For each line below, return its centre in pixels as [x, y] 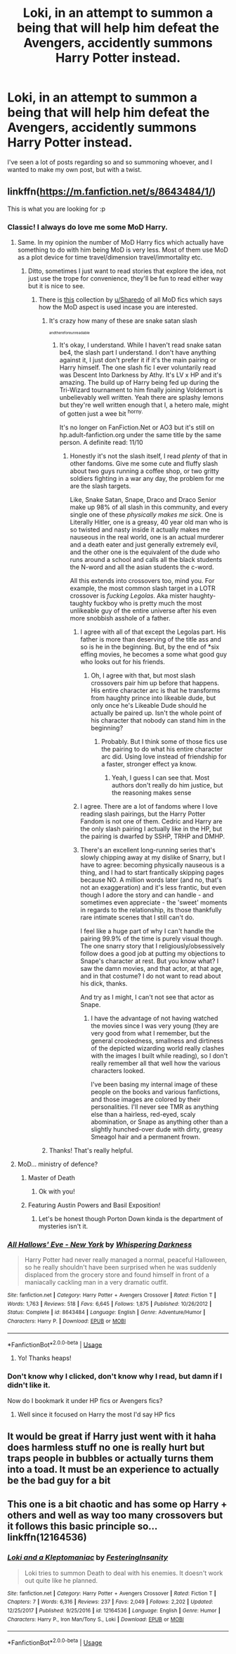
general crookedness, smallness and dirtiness [157, 1041]
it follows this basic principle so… [83, 1527]
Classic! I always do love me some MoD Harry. [88, 227]
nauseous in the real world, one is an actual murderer [147, 537]
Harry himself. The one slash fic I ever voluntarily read [138, 367]
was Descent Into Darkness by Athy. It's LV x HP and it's [141, 375]
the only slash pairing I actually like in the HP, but [151, 828]
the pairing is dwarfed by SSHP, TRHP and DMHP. [153, 836]
